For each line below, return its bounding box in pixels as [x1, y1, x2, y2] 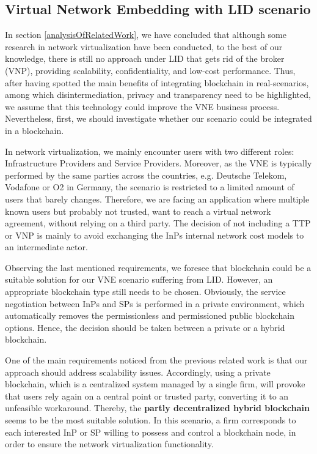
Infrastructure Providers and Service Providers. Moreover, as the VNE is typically [5, 157, 312, 169]
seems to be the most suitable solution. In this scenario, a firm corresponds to [5, 414, 296, 426]
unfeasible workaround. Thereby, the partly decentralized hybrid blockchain [5, 401, 310, 414]
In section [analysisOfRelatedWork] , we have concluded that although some [5, 28, 286, 41]
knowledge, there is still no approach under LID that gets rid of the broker [5, 52, 285, 65]
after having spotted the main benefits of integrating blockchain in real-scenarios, [5, 76, 309, 89]
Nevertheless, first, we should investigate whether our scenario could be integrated [5, 112, 312, 125]
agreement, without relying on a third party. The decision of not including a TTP [5, 217, 311, 229]
